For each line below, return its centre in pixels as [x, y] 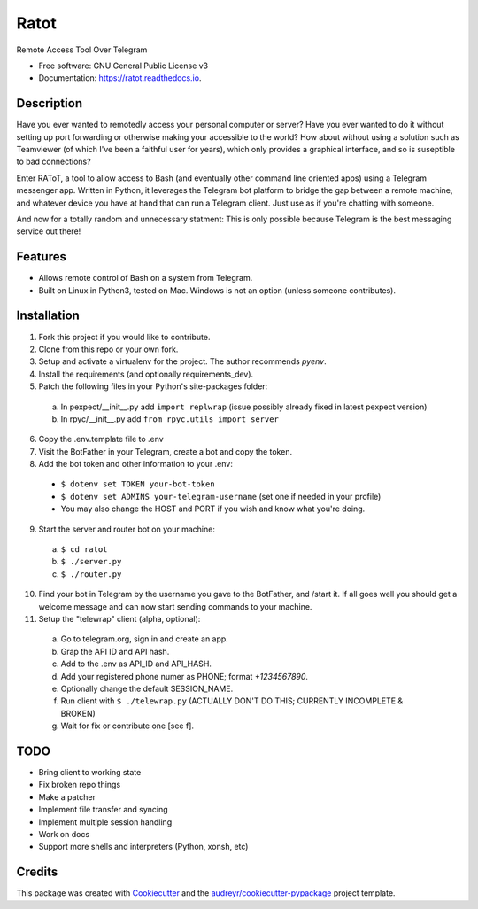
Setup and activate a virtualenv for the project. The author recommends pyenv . [182, 361]
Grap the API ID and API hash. [115, 651]
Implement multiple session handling [105, 822]
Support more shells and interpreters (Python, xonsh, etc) [143, 847]
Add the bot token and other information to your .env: [136, 464]
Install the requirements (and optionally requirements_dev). [146, 374]
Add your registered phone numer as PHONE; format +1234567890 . [185, 676]
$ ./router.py [91, 574]
